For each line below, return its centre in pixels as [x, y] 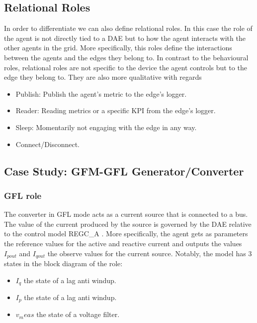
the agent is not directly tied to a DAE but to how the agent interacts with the [125, 38]
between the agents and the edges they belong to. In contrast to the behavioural [126, 57]
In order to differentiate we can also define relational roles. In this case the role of [128, 28]
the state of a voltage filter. [78, 314]
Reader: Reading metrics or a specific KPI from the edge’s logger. [116, 110]
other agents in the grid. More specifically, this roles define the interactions [118, 48]
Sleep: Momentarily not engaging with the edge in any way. [106, 127]
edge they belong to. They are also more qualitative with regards [103, 77]
